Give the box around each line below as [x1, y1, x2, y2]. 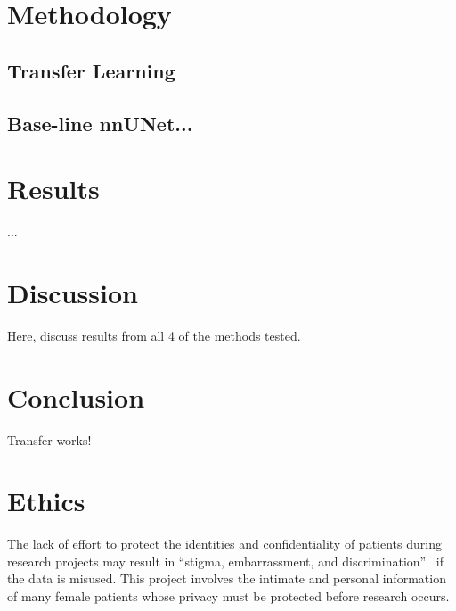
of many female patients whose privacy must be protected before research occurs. [7, 587, 450, 605]
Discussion [7, 274, 138, 310]
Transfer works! [7, 430, 92, 449]
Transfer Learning [7, 56, 175, 84]
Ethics [7, 483, 85, 519]
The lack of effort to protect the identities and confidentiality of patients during [7, 534, 442, 553]
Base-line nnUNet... [7, 109, 193, 136]
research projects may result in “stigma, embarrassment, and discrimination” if [7, 551, 444, 570]
